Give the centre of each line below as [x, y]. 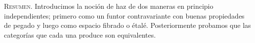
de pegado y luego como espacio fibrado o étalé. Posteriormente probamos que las [127, 25]
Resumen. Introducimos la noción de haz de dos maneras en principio [109, 6]
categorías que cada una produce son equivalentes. [80, 34]
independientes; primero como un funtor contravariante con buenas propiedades [124, 15]
